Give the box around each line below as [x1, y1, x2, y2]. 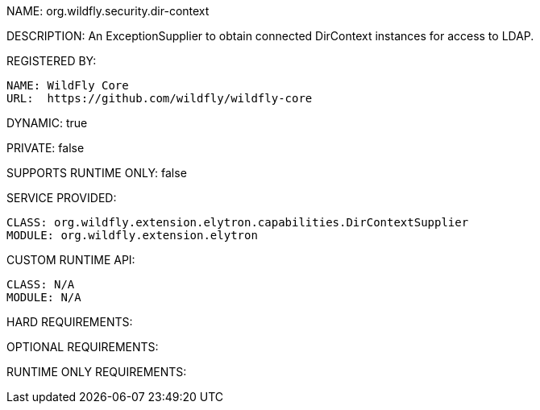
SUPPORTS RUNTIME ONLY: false [6, 166, 187, 180]
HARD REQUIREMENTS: [6, 315, 133, 329]
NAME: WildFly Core [6, 79, 129, 92]
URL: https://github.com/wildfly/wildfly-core [6, 92, 313, 105]
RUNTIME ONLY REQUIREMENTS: [6, 365, 187, 379]
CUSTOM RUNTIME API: [6, 253, 135, 267]
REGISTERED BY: [6, 54, 97, 68]
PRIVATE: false [6, 141, 85, 155]
